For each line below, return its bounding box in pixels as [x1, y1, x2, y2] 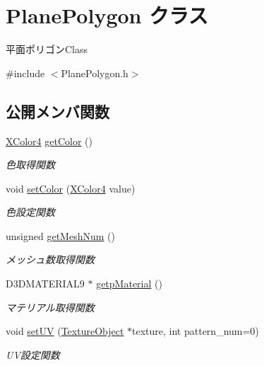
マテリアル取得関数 [6, 299, 95, 314]
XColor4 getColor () [6, 133, 92, 148]
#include [6, 65, 45, 80]
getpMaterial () [96, 276, 162, 291]
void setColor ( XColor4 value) [6, 181, 136, 195]
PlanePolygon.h [61, 65, 128, 80]
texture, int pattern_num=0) [132, 324, 259, 338]
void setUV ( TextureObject [6, 324, 124, 338]
